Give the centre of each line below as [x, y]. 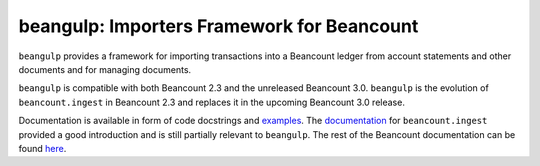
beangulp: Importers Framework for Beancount [218, 26]
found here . [42, 148]
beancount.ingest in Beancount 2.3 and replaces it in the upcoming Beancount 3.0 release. [211, 102]
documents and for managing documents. [105, 69]
